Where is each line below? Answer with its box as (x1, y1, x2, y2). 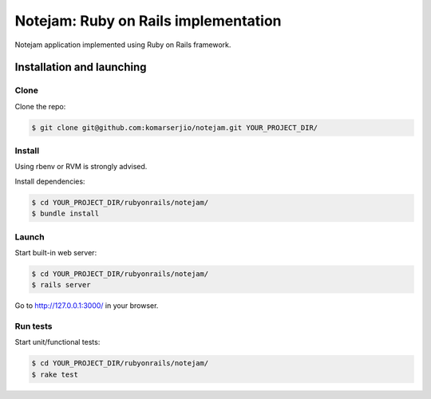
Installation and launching (14, 61, 147, 74)
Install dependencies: (14, 176, 85, 186)
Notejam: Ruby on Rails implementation (14, 12, 283, 30)
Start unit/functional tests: (14, 338, 101, 347)
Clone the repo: (14, 101, 66, 111)
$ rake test (31, 369, 79, 379)
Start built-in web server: (14, 247, 97, 257)
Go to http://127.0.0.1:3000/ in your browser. (14, 301, 159, 310)
